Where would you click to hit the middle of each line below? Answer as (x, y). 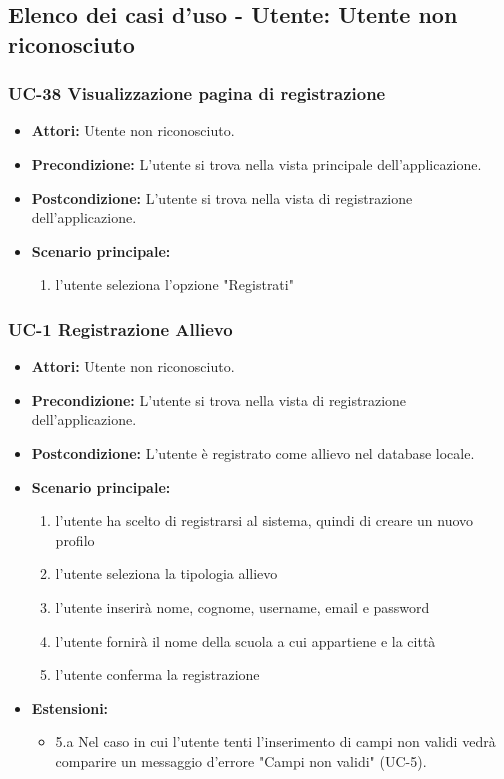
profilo (75, 539)
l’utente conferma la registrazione (157, 674)
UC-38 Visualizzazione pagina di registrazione (197, 93)
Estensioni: (70, 707)
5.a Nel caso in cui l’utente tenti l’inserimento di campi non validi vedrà (275, 741)
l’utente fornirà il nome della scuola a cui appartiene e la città (245, 640)
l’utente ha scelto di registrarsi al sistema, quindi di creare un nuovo (264, 520)
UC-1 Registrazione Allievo (120, 328)
